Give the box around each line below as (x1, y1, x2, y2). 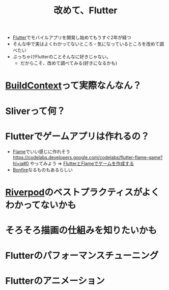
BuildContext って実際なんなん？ (5, 80, 142, 92)
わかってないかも (5, 199, 76, 211)
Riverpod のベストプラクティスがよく (5, 186, 160, 198)
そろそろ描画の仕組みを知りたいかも (5, 225, 157, 236)
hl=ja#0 (12, 160, 29, 166)
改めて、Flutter (53, 5, 118, 16)
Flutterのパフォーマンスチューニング (5, 250, 159, 261)
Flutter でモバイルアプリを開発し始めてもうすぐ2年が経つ (12, 34, 131, 41)
